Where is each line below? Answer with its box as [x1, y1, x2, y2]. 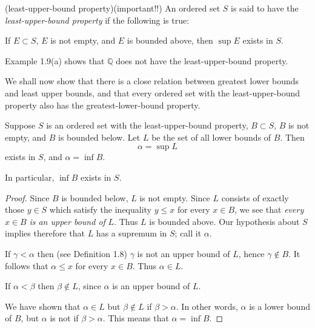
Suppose [5, 119, 36, 132]
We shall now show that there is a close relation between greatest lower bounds [5, 75, 299, 87]
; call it [174, 227, 202, 239]
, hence [238, 247, 265, 259]
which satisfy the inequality [49, 203, 152, 216]
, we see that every [234, 203, 304, 216]
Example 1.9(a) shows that [5, 54, 105, 67]
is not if [50, 312, 79, 324]
